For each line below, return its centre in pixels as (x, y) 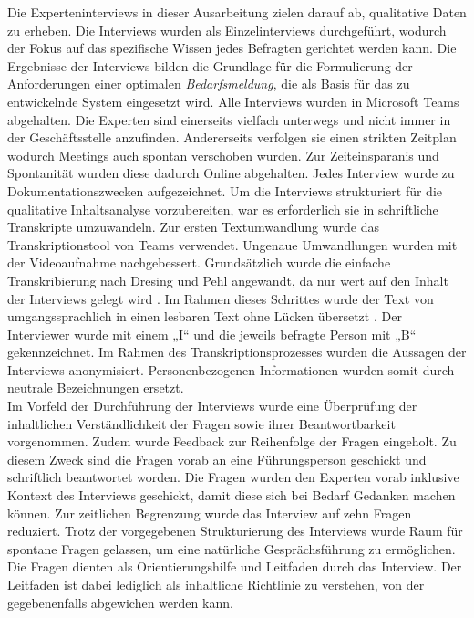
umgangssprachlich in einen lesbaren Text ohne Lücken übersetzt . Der (205, 316)
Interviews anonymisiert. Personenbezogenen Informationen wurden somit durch (231, 369)
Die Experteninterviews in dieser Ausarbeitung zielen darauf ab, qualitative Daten (237, 12)
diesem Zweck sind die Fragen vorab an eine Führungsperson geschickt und (217, 459)
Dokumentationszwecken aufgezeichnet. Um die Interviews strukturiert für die (225, 190)
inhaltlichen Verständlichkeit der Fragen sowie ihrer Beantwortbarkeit (201, 423)
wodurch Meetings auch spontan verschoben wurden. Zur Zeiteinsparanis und (223, 155)
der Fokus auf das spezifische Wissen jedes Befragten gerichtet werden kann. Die (232, 48)
